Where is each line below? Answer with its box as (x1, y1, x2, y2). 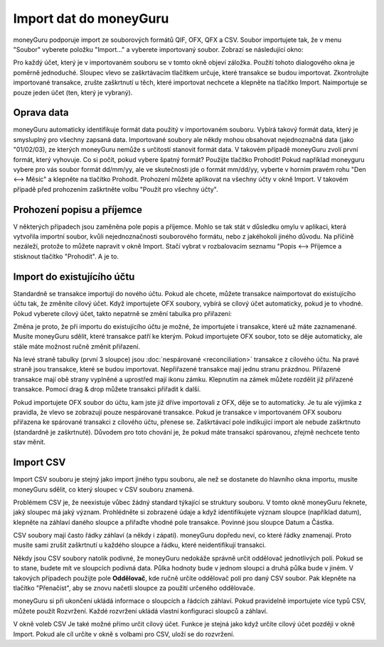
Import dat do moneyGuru (13, 11, 169, 26)
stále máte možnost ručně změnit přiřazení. (13, 342, 140, 351)
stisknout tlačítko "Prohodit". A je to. (13, 252, 119, 261)
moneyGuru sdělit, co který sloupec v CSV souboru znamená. (13, 485, 194, 494)
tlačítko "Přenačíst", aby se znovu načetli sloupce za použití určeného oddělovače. (13, 584, 255, 592)
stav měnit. (13, 437, 46, 447)
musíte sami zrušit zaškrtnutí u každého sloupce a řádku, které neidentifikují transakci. (13, 540, 267, 550)
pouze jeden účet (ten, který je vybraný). (13, 88, 133, 97)
